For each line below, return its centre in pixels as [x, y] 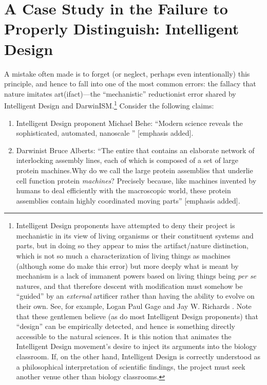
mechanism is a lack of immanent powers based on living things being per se [136, 276]
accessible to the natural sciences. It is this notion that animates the [124, 336]
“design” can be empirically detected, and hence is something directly [126, 326]
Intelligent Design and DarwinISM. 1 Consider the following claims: [109, 105]
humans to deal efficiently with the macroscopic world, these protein [123, 190]
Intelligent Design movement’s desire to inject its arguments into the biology [136, 346]
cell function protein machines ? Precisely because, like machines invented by [136, 180]
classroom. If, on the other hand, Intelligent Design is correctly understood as [138, 356]
